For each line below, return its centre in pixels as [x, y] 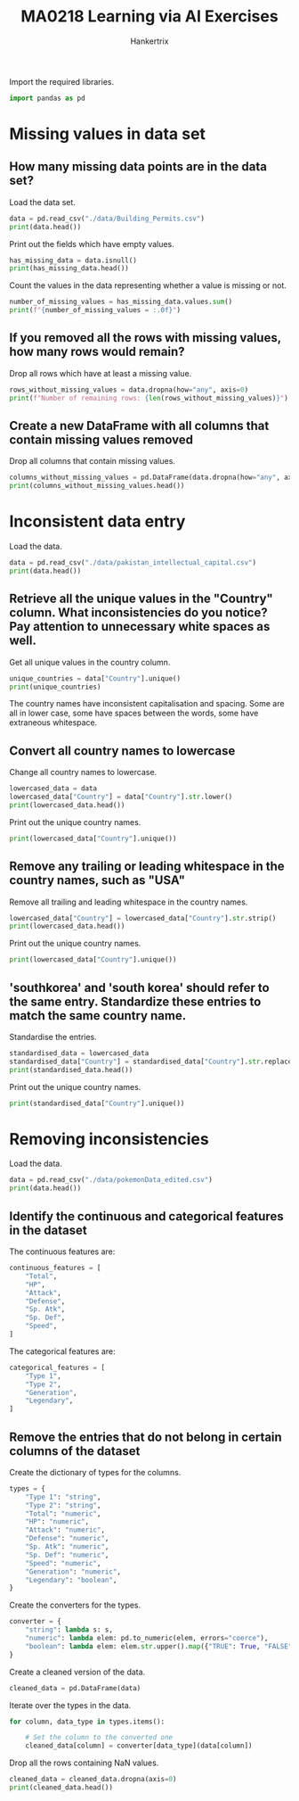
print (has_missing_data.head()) [69, 268]
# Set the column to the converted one [99, 1738]
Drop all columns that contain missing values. [93, 461]
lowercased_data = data [53, 789]
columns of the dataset [75, 1451]
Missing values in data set [108, 134]
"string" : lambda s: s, [69, 1630]
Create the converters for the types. [75, 1605]
